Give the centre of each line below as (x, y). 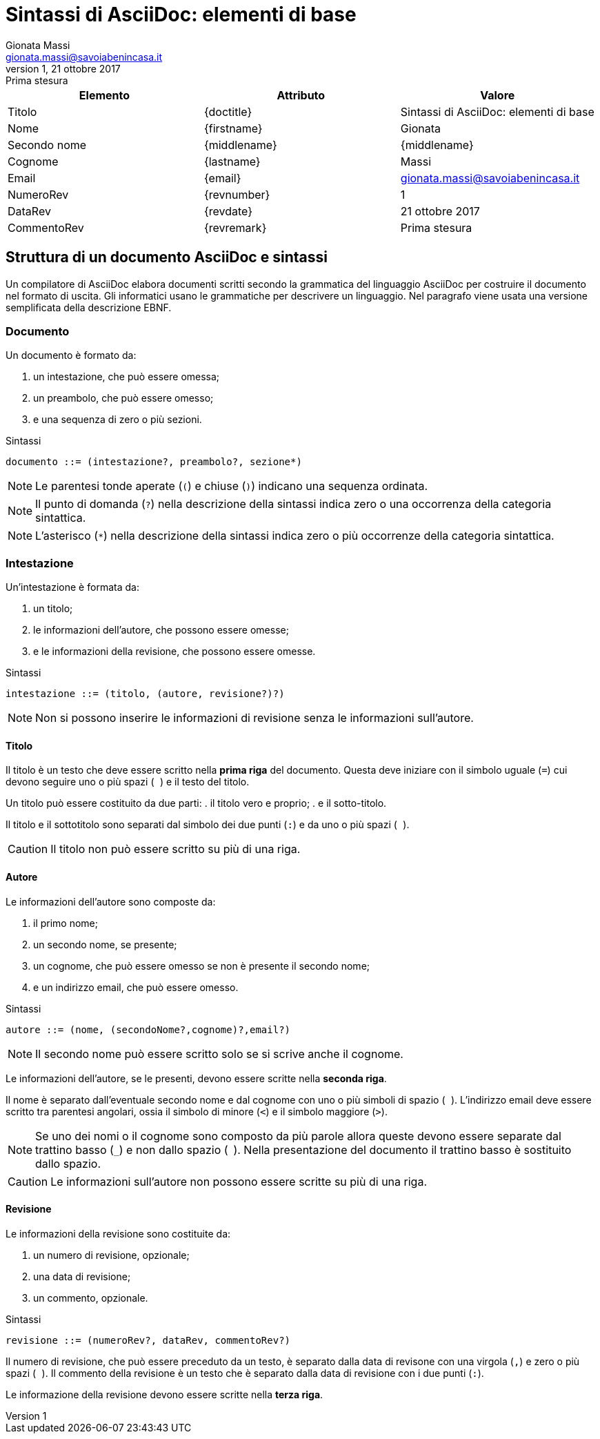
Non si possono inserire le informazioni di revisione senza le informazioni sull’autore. (254, 718)
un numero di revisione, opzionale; (111, 1255)
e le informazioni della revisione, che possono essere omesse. (174, 652)
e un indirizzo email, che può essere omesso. (136, 987)
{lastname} (232, 161)
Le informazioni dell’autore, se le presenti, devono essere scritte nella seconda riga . (196, 1078)
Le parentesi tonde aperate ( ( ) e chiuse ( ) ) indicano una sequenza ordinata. (232, 486)
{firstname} (233, 128)
